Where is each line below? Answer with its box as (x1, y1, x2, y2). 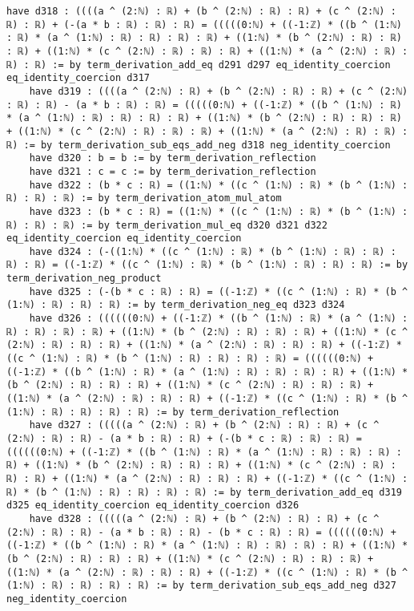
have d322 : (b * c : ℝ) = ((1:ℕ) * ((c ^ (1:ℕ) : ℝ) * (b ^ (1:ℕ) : (29, 179, 408, 191)
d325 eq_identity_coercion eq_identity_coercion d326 (6, 500, 299, 512)
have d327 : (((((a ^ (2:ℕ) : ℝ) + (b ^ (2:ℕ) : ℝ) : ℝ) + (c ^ (29, 419, 380, 431)
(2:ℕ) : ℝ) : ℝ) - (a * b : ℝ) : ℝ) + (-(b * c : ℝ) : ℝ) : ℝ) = (6, 433, 362, 444)
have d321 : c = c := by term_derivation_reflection (29, 165, 316, 177)
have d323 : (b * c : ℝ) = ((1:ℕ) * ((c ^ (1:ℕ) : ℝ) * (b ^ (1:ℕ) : (29, 205, 408, 217)
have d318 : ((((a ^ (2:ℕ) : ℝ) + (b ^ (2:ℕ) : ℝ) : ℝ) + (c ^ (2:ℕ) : (6, 6, 396, 17)
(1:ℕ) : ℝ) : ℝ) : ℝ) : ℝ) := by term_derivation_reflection (6, 406, 340, 418)
